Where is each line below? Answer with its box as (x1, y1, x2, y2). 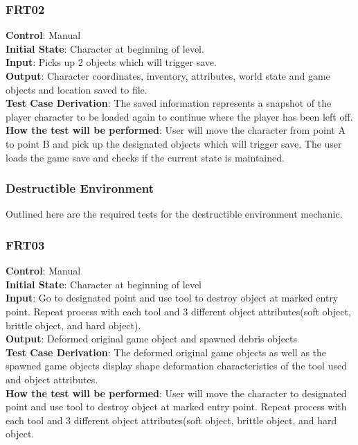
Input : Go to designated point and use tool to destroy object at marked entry (6, 290, 339, 305)
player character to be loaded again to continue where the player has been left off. (6, 109, 353, 123)
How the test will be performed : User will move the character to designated (6, 385, 347, 400)
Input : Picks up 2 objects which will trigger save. (6, 55, 217, 69)
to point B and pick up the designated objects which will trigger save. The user (6, 136, 342, 150)
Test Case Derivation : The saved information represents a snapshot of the (6, 96, 332, 110)
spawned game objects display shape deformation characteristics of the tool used (6, 358, 347, 373)
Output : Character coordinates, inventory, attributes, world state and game (6, 69, 330, 82)
